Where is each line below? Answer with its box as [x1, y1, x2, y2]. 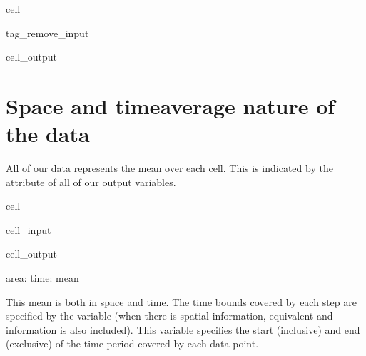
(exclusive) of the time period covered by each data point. [6, 336, 259, 351]
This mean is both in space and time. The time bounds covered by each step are [6, 294, 357, 309]
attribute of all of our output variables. [6, 174, 176, 189]
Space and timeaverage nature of [6, 91, 335, 120]
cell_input [6, 222, 51, 237]
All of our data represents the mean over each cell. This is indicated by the [6, 161, 333, 176]
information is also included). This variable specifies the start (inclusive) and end [6, 322, 360, 337]
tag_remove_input [6, 25, 89, 40]
